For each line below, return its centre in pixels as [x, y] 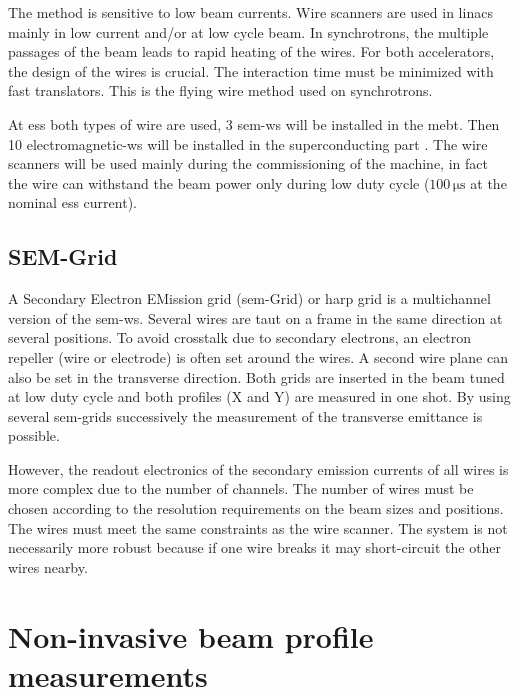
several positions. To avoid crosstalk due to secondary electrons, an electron [240, 337]
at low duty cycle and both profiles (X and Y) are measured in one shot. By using [259, 396]
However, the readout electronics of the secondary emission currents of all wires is [258, 468]
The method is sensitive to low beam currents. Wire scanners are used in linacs [250, 12]
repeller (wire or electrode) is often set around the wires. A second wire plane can [258, 356]
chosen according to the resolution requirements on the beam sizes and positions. [256, 508]
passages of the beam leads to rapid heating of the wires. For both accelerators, [251, 51]
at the [488, 182]
